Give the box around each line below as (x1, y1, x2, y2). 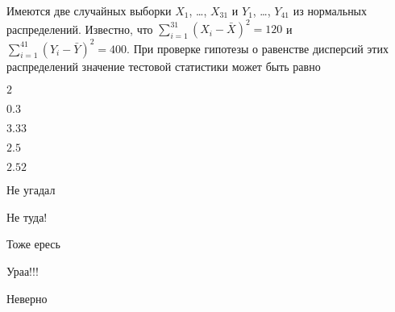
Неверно (6, 289, 48, 306)
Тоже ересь (6, 235, 60, 252)
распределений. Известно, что (6, 20, 153, 37)
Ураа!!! (6, 262, 39, 279)
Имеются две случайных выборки (6, 2, 172, 19)
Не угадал (6, 181, 56, 198)
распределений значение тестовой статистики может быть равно (6, 57, 321, 74)
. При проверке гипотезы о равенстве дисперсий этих (127, 40, 389, 56)
